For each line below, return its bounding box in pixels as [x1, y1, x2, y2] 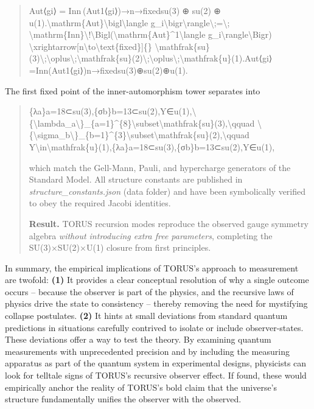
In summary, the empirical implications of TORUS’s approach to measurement [5, 261, 299, 274]
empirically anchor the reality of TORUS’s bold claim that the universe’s [5, 380, 277, 393]
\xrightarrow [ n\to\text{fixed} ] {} [29, 40, 152, 52]
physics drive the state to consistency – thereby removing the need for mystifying [5, 297, 308, 310]
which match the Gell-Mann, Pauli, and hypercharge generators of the [29, 161, 291, 173]
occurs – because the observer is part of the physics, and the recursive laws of [5, 285, 294, 298]
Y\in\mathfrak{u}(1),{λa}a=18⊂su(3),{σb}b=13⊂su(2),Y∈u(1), [29, 140, 275, 153]
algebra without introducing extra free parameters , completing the [29, 229, 273, 242]
